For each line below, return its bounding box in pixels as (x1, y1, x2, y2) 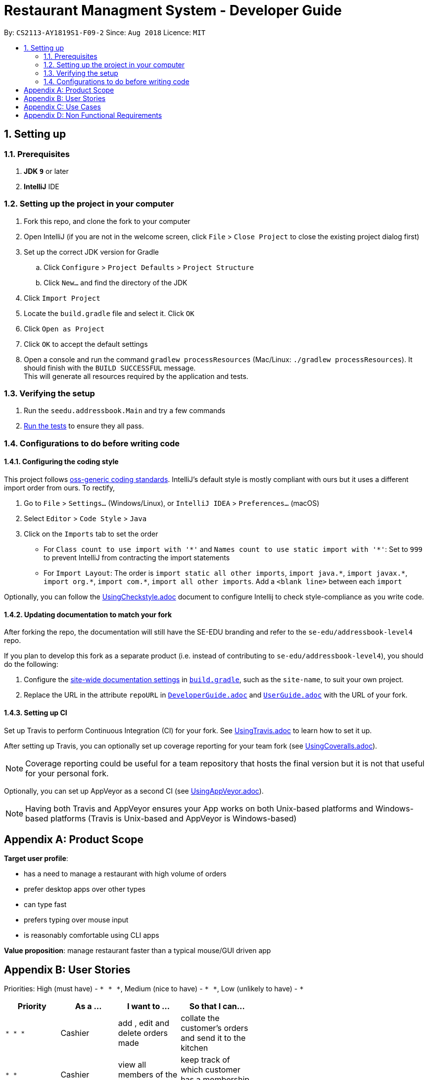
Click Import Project (24, 293, 100, 302)
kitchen (181, 1043, 208, 1053)
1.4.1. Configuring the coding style (4, 457, 119, 466)
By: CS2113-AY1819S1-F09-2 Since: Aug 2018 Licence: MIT (4, 28, 206, 37)
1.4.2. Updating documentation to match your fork (4, 610, 172, 619)
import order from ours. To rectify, (4, 484, 115, 492)
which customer (181, 1065, 240, 1075)
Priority (17, 1001, 47, 1012)
